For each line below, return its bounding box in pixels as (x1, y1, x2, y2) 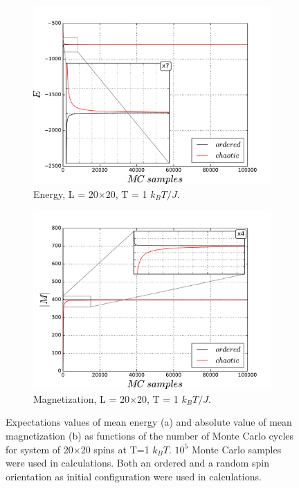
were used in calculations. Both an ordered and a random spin (6, 455, 269, 470)
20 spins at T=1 (80, 442, 149, 456)
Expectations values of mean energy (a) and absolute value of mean (6, 415, 292, 429)
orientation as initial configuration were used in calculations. (6, 469, 262, 483)
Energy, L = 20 (33, 186, 98, 201)
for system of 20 (6, 442, 73, 456)
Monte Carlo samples (191, 442, 282, 456)
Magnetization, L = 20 (33, 391, 130, 406)
